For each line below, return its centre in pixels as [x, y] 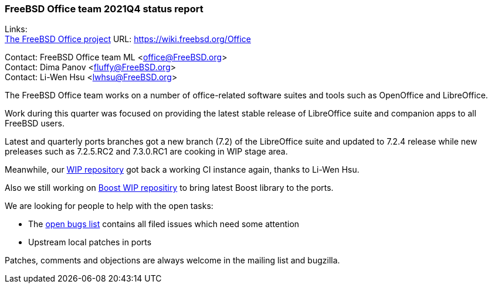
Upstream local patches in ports [90, 242]
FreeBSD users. [35, 124]
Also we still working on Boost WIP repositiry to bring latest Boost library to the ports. [169, 188]
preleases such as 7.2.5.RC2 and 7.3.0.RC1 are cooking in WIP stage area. [146, 152]
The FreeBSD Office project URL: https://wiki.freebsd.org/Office [128, 39]
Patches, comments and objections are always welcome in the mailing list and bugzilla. [172, 260]
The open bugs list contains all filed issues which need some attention [164, 224]
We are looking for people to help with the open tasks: [109, 206]
